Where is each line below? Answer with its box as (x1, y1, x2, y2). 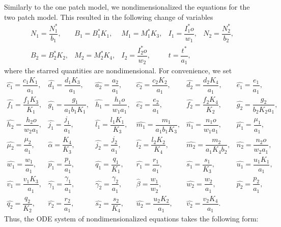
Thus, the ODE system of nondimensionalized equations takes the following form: (4, 213, 259, 224)
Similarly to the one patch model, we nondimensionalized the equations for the (4, 2, 250, 12)
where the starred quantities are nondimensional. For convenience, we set (4, 65, 232, 76)
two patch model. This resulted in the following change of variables (4, 11, 213, 22)
